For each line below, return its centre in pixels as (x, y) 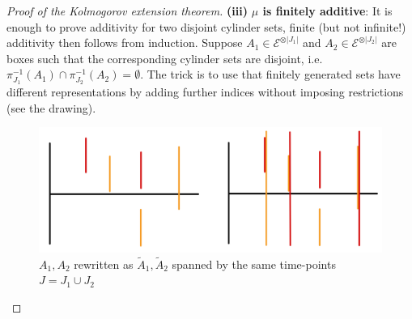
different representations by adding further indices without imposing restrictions (205, 91)
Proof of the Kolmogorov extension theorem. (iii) (127, 11)
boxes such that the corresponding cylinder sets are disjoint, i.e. (165, 58)
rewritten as (104, 264)
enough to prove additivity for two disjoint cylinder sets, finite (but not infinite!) (206, 26)
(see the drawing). (51, 107)
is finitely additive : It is (327, 11)
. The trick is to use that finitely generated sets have (270, 74)
